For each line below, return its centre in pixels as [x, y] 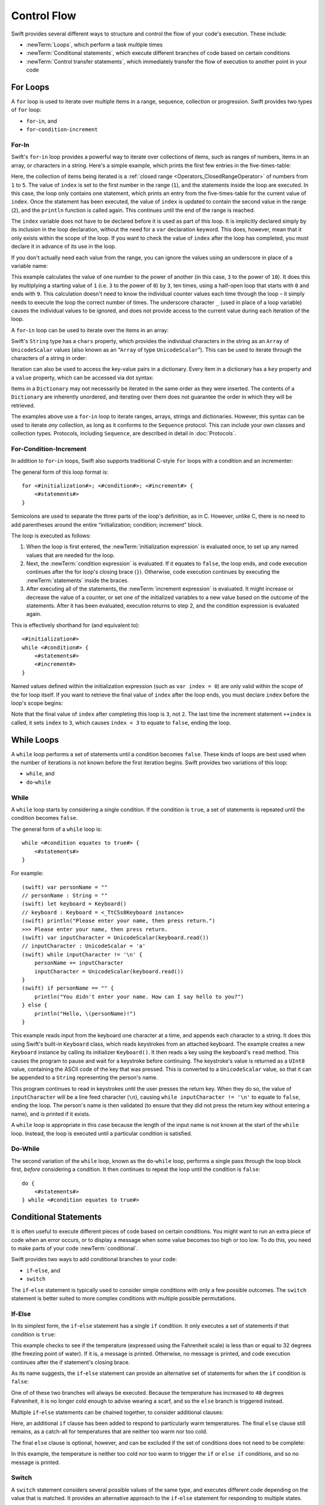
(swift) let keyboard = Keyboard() [74, 904]
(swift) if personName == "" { [68, 988]
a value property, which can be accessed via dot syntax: [82, 377]
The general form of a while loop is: [57, 829]
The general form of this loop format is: [60, 472]
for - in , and [42, 121]
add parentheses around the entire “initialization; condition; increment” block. [107, 524]
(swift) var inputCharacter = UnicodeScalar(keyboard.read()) [116, 938]
